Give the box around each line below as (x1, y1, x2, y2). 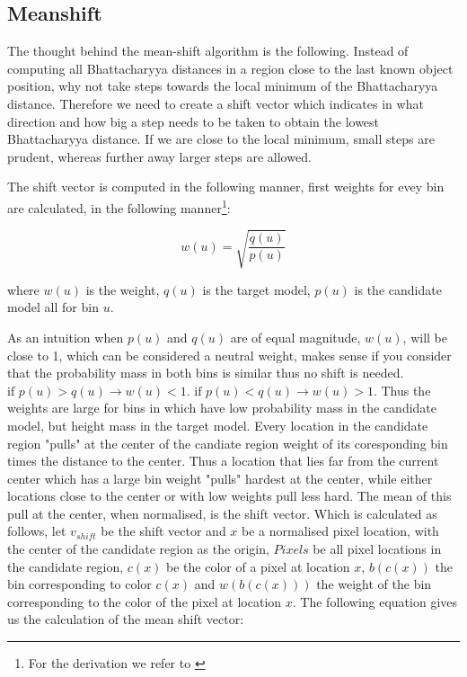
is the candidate (354, 280, 442, 298)
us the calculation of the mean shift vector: (7, 610, 244, 628)
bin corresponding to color (7, 575, 152, 593)
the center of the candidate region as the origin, (7, 539, 269, 558)
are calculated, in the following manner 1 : (7, 195, 231, 217)
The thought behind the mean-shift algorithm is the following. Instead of (7, 41, 409, 60)
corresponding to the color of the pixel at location (7, 592, 282, 610)
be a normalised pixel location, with (242, 521, 439, 540)
